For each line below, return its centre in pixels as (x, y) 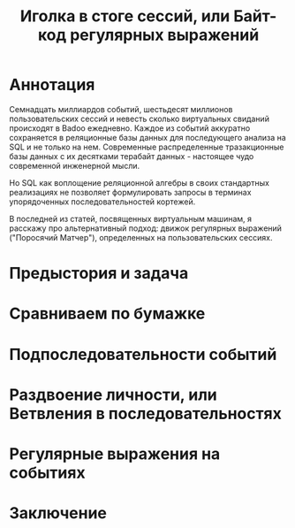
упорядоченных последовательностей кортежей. (102, 202)
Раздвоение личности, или (113, 394)
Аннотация (52, 85)
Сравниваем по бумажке (107, 314)
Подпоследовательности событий (143, 354)
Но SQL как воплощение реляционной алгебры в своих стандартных (139, 182)
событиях (47, 473)
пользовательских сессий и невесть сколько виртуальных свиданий (139, 119)
